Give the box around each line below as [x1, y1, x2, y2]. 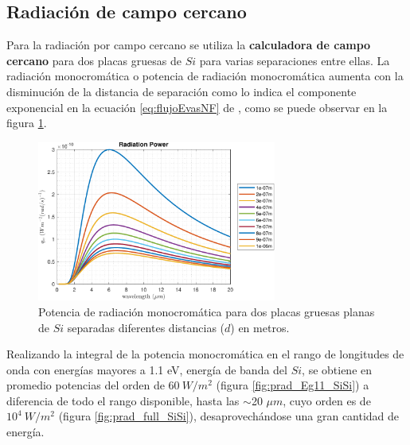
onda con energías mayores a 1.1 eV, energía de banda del [6, 361, 287, 377]
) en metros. [230, 319, 290, 335]
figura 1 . [6, 114, 47, 131]
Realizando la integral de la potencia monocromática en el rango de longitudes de [6, 346, 404, 362]
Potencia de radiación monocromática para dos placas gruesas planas [38, 303, 375, 319]
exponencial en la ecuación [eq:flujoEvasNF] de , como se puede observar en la [6, 99, 388, 115]
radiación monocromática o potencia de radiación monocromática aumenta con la [6, 68, 404, 84]
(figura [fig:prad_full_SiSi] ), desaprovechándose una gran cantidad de [58, 408, 400, 424]
